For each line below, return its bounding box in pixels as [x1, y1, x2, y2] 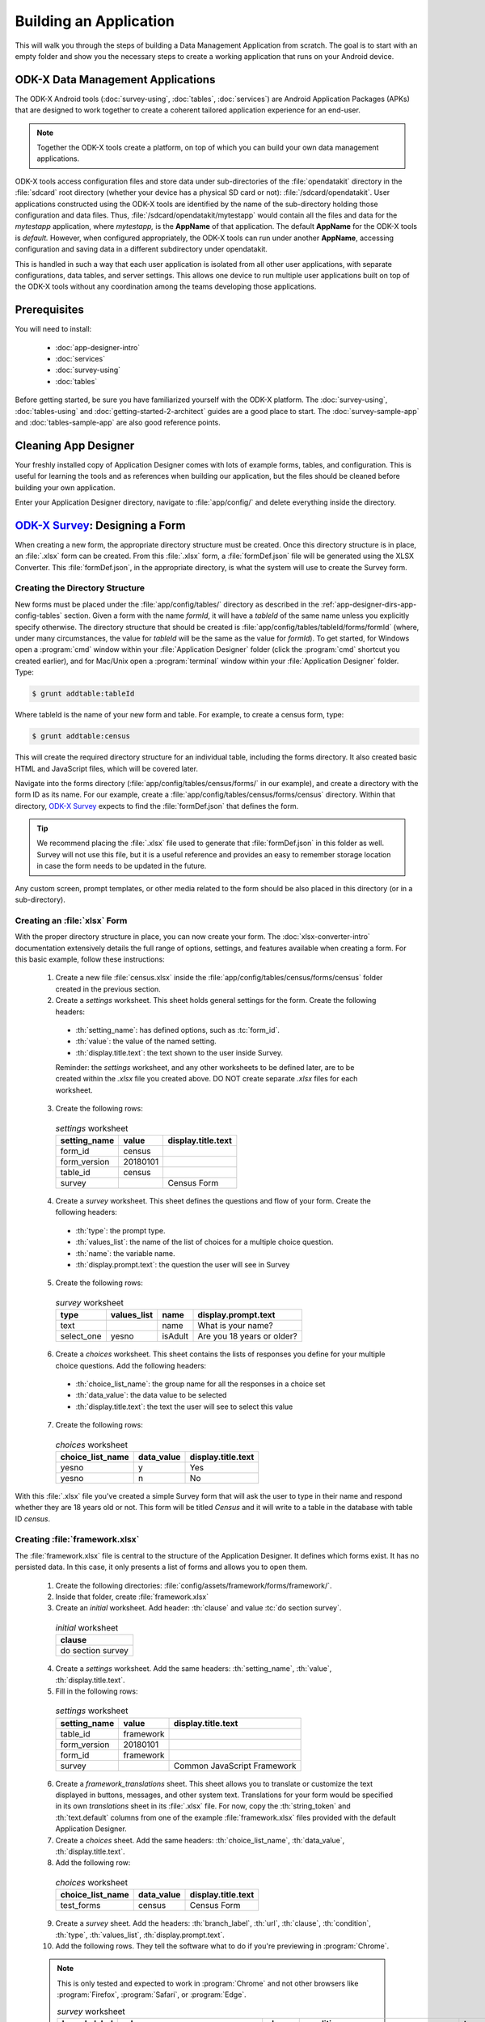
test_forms [60, 1900, 101, 1911]
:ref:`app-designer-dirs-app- [320, 599, 417, 609]
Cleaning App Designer [15, 438, 135, 452]
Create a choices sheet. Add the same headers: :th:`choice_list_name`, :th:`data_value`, [55, 1835, 345, 1845]
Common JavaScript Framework [174, 1760, 297, 1771]
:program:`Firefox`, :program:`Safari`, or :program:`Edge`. [57, 1990, 247, 1999]
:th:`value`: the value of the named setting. [75, 1036, 217, 1047]
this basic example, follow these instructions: [15, 954, 165, 964]
